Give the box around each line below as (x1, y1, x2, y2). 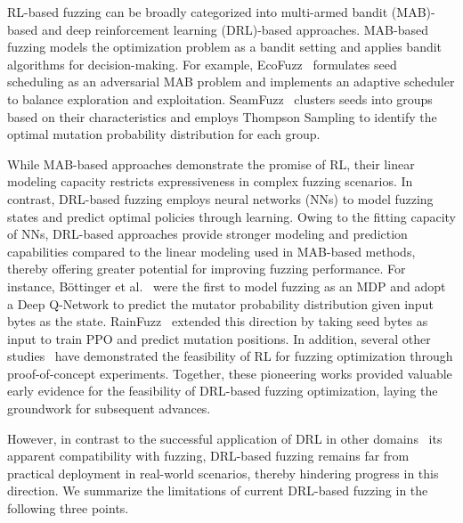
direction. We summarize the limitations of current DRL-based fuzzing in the (7, 481, 428, 500)
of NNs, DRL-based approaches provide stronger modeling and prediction (7, 225, 408, 243)
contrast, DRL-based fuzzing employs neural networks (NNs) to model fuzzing (7, 189, 434, 208)
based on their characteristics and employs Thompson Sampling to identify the (7, 107, 437, 126)
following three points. (7, 499, 129, 518)
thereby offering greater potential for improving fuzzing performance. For (7, 259, 406, 278)
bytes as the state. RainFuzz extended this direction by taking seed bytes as (7, 312, 428, 331)
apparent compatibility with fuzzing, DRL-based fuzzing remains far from (7, 446, 410, 465)
